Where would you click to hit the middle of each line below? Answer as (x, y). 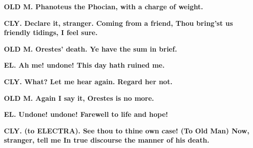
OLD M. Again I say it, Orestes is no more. (79, 98)
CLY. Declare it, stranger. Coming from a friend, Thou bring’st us (118, 23)
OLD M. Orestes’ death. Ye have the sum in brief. (91, 48)
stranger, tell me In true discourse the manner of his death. (107, 140)
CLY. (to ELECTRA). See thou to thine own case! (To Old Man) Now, (127, 130)
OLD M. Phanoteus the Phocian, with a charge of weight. (104, 6)
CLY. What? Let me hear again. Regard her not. (88, 81)
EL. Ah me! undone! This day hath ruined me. (84, 65)
